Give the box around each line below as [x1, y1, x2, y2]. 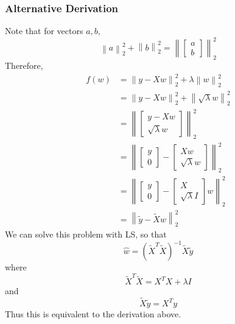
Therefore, [5, 59, 43, 72]
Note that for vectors [5, 24, 83, 37]
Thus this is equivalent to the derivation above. [5, 308, 181, 320]
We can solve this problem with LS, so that [5, 227, 167, 240]
